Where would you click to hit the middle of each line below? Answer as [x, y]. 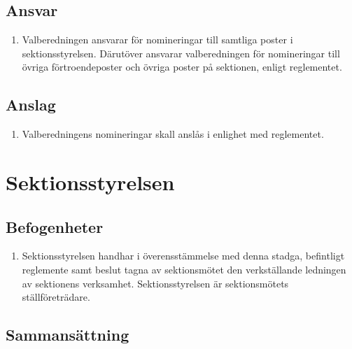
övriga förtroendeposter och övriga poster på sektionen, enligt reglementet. [182, 67]
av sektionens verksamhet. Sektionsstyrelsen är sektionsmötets [155, 283]
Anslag [31, 105]
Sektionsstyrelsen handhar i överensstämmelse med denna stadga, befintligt [183, 256]
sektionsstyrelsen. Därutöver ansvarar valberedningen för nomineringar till [181, 53]
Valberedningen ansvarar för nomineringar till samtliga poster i [157, 40]
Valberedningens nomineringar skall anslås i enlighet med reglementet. [173, 134]
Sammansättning [68, 335]
